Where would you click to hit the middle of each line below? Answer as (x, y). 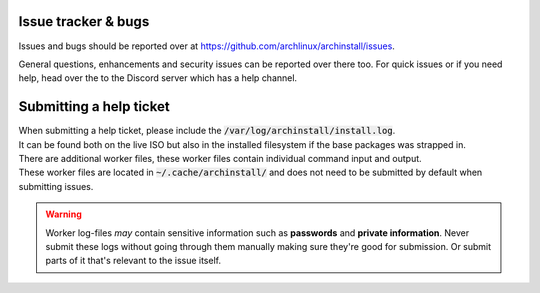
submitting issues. (56, 186)
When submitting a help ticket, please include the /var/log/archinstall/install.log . (207, 131)
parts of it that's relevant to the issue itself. (133, 261)
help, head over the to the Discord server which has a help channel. (158, 78)
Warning (63, 214)
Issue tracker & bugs (84, 21)
